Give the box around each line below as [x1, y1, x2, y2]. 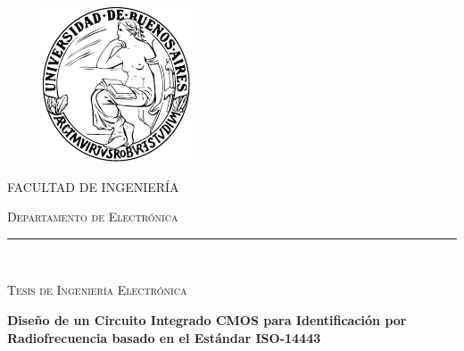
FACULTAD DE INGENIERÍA [7, 177, 179, 196]
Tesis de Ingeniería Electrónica [7, 280, 187, 299]
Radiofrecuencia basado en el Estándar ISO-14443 [7, 328, 321, 347]
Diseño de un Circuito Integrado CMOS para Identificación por [7, 310, 407, 329]
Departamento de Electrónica [7, 207, 178, 226]
